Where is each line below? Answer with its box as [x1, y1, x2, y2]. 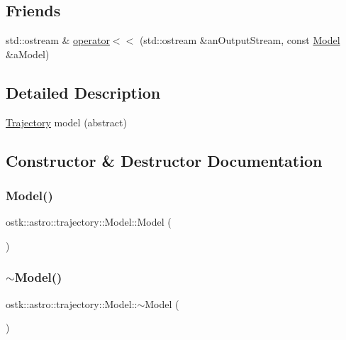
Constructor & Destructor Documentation [6, 149, 323, 171]
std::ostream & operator [6, 33, 110, 48]
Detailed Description [6, 81, 161, 103]
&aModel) [6, 46, 50, 61]
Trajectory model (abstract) [6, 114, 127, 129]
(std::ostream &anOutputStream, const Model [139, 33, 340, 48]
